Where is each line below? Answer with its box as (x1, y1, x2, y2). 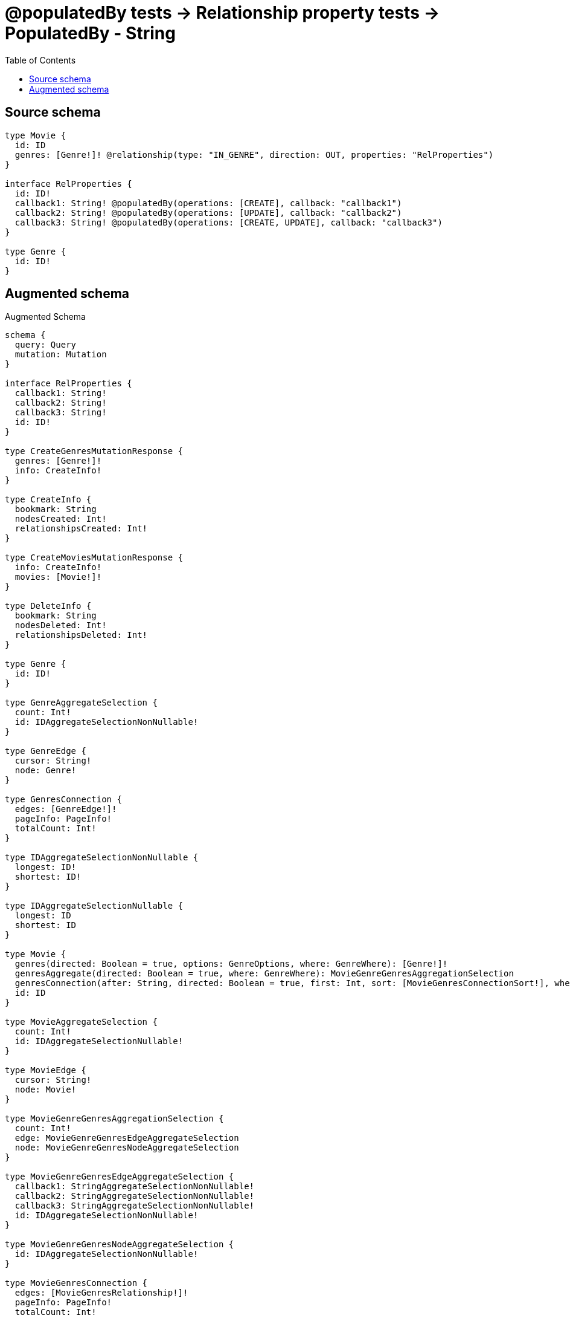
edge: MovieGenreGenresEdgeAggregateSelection (14, 1133, 239, 1143)
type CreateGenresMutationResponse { (5, 446, 184, 456)
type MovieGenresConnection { (5, 1278, 148, 1288)
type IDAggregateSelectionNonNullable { (5, 852, 199, 863)
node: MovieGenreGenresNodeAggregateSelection (14, 1143, 239, 1153)
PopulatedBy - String (5, 23, 176, 44)
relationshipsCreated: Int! (14, 524, 148, 534)
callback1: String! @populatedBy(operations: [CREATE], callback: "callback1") (14, 198, 402, 208)
